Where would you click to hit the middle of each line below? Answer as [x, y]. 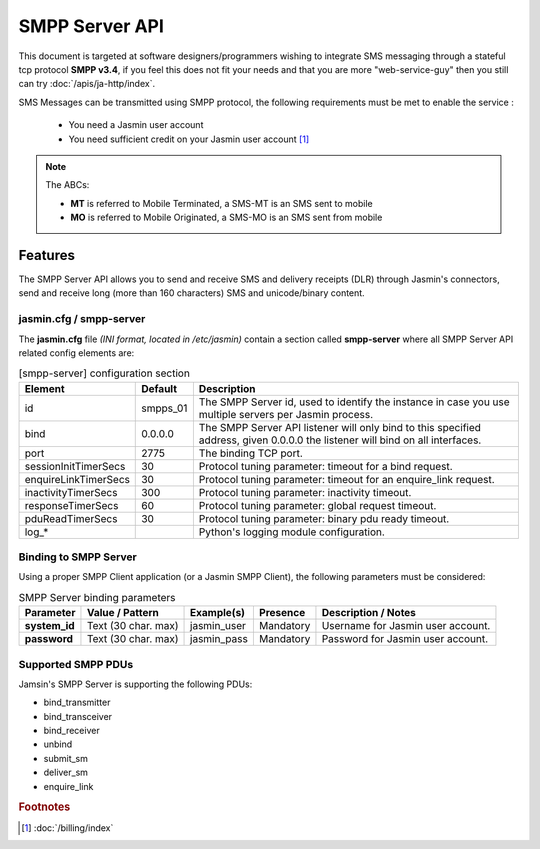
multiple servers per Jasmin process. [286, 414]
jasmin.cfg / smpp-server [82, 319]
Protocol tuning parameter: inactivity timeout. [305, 492]
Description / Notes [369, 613]
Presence [282, 613]
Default [159, 388]
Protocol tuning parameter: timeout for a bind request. [325, 466]
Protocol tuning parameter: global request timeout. [317, 505]
